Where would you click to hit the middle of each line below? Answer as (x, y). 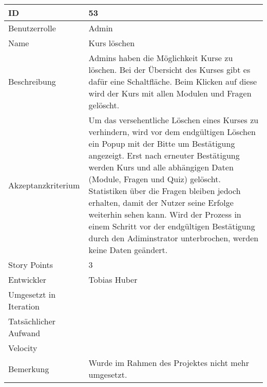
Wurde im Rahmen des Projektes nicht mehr (169, 363)
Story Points (31, 265)
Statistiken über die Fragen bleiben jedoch (165, 191)
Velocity (23, 348)
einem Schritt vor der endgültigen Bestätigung (172, 226)
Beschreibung (32, 81)
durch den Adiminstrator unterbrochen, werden (174, 238)
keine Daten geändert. (128, 250)
